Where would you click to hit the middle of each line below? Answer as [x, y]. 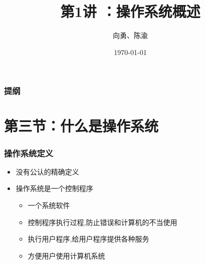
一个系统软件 [49, 205]
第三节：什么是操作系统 [81, 126]
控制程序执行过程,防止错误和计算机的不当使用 [102, 222]
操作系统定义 [29, 153]
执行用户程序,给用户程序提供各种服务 [88, 239]
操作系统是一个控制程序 [54, 188]
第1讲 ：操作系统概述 [130, 11]
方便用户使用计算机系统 [66, 255]
